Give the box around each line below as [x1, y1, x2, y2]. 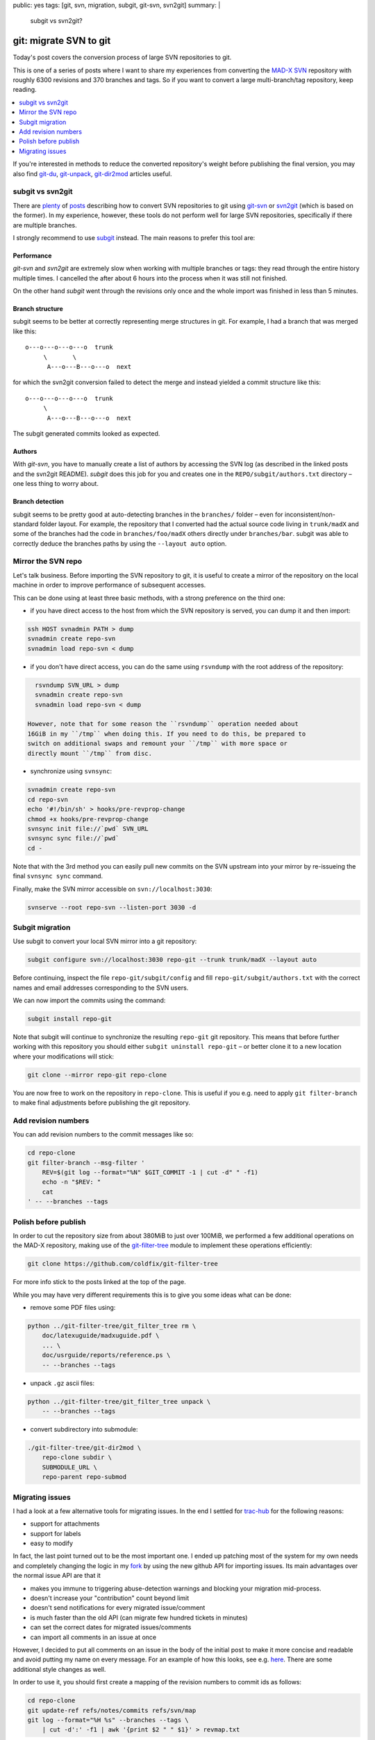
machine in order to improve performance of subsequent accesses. [12, 581, 206, 590]
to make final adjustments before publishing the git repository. [12, 1098, 191, 1107]
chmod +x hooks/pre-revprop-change [27, 815, 149, 823]
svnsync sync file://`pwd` [27, 835, 119, 842]
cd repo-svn [27, 796, 69, 803]
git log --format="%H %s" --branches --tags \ [27, 1716, 189, 1724]
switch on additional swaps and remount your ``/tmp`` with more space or [27, 740, 288, 748]
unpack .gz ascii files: [30, 1379, 95, 1387]
